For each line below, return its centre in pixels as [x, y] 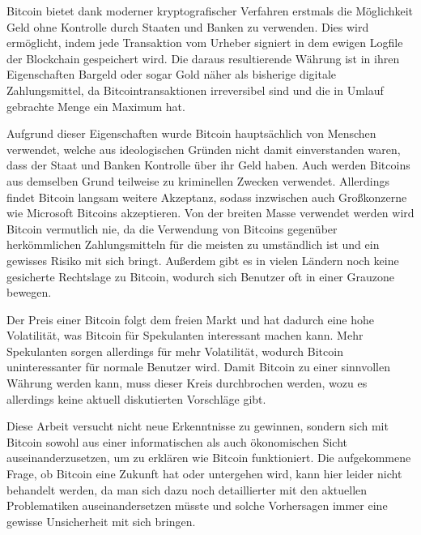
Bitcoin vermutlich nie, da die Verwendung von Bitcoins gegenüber [172, 228]
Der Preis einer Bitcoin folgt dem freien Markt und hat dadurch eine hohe [190, 319]
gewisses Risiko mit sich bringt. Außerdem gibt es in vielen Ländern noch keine [203, 260]
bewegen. [29, 292]
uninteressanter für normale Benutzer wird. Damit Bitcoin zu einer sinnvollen [198, 367]
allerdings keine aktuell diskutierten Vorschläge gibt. [136, 398]
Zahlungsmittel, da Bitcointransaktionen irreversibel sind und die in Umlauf [195, 90]
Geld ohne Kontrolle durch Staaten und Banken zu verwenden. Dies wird [188, 26]
